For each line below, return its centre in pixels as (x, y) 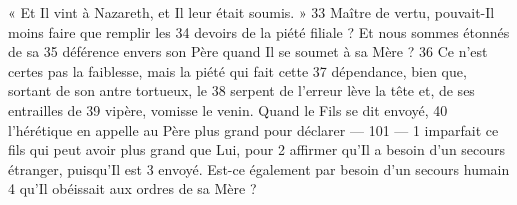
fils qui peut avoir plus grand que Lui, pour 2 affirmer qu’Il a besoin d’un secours (257, 149)
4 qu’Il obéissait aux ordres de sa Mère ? (132, 188)
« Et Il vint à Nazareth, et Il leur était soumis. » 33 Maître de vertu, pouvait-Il (251, 12)
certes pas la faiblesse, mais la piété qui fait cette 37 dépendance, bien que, (237, 70)
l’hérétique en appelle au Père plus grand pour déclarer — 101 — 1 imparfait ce (253, 129)
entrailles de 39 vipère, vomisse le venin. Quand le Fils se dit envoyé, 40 (228, 109)
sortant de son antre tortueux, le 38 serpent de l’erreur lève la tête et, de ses (241, 90)
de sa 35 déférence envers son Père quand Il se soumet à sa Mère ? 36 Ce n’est (248, 51)
